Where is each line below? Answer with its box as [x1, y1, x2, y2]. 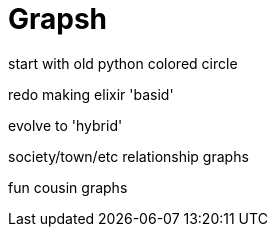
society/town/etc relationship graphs [8, 147, 249, 165]
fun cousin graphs [8, 178, 128, 196]
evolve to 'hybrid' [8, 116, 123, 134]
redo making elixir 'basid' [8, 85, 174, 103]
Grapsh [8, 2, 108, 36]
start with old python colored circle [8, 54, 238, 72]
